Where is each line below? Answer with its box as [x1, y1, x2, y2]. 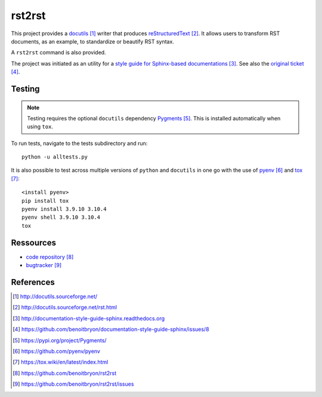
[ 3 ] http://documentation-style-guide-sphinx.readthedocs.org [13, 315, 165, 322]
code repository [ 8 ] [26, 253, 74, 260]
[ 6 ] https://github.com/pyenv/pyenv [13, 348, 101, 355]
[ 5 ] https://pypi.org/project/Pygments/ [13, 337, 107, 344]
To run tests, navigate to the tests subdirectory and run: [11, 139, 148, 147]
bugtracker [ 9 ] [26, 262, 62, 269]
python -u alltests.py [21, 154, 88, 160]
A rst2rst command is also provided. [11, 49, 107, 56]
